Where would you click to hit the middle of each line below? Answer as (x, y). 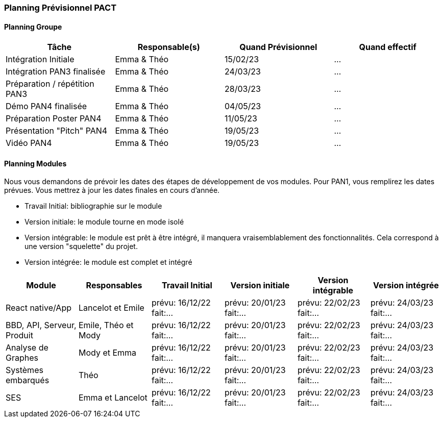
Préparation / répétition (50, 84)
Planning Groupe (33, 27)
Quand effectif (388, 47)
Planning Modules (35, 163)
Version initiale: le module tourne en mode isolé (104, 222)
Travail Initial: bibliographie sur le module (93, 206)
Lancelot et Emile (111, 308)
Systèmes (24, 370)
